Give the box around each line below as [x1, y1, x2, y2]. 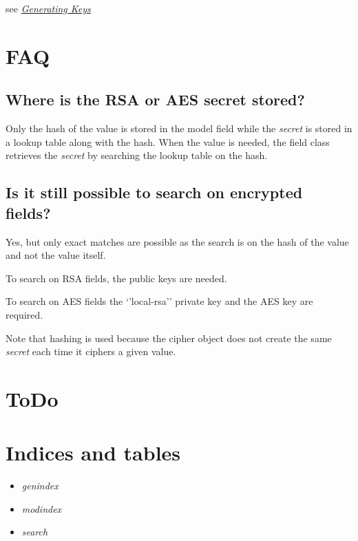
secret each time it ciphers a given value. [6, 344, 176, 359]
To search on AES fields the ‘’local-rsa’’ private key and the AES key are [6, 294, 313, 308]
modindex [21, 501, 62, 516]
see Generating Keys [6, 1, 91, 15]
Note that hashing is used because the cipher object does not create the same [6, 330, 332, 345]
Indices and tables [6, 438, 181, 467]
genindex [21, 478, 59, 493]
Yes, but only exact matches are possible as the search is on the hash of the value [6, 234, 349, 248]
